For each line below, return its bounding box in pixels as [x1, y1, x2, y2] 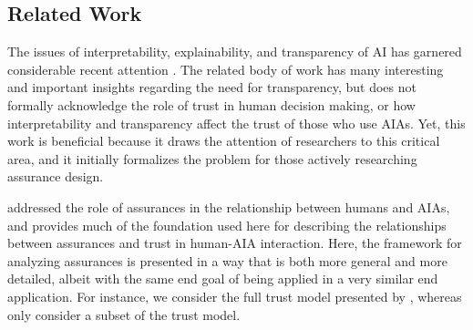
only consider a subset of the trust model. [7, 304, 241, 324]
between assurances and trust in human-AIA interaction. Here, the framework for [7, 233, 462, 253]
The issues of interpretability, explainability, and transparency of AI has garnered [7, 42, 462, 61]
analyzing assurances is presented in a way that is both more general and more [7, 251, 447, 270]
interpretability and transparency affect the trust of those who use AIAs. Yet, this [7, 113, 466, 132]
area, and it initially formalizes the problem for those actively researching [7, 149, 417, 168]
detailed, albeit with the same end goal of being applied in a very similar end [7, 269, 438, 288]
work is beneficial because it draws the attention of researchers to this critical [7, 131, 440, 150]
